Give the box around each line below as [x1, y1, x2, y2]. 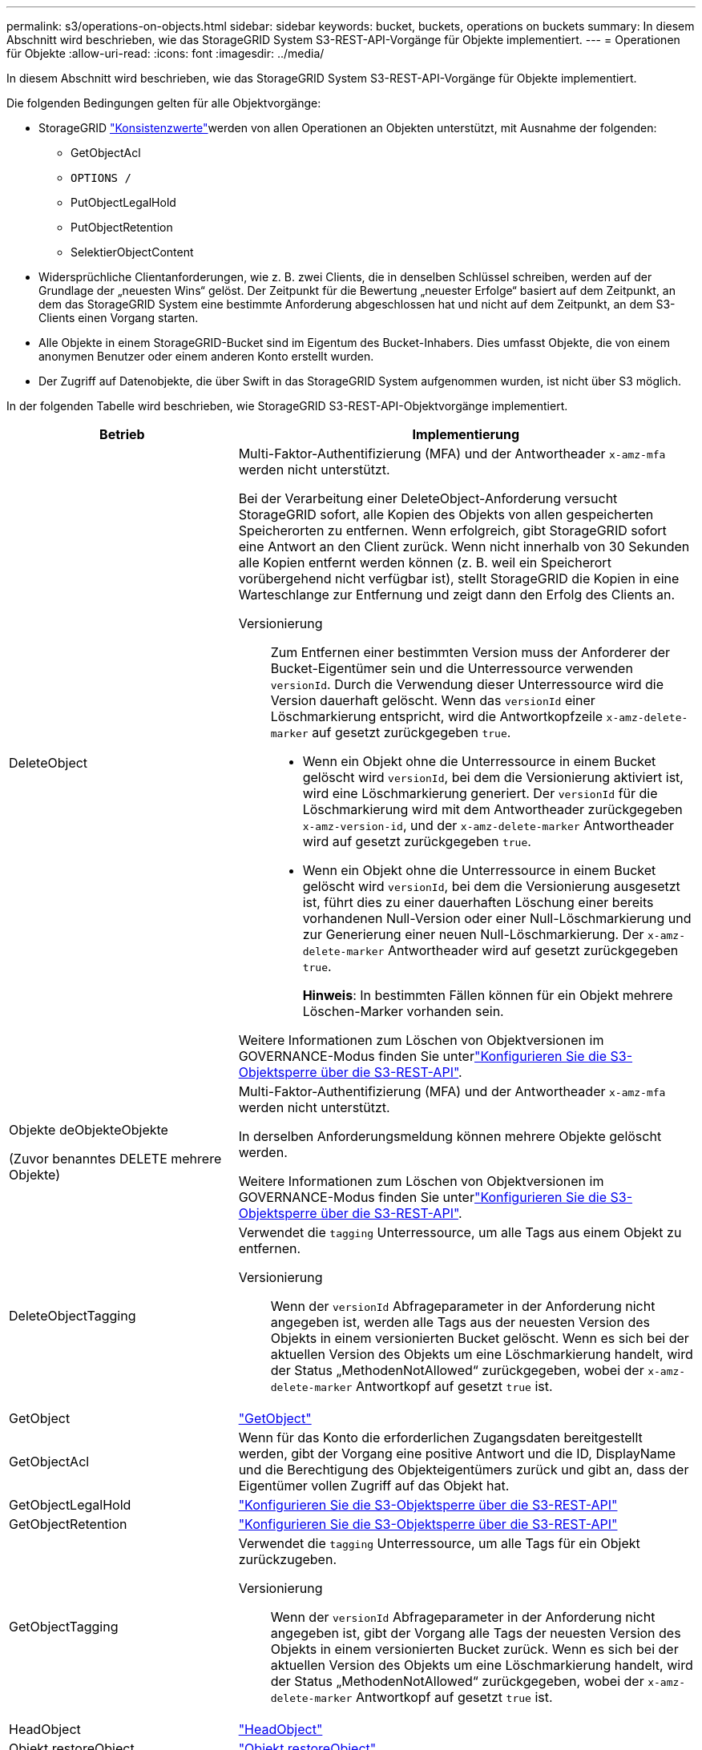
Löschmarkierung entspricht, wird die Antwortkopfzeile [270, 708, 603, 724]
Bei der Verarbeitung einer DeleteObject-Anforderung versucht [238, 490, 618, 506]
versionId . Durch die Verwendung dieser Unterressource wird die [270, 676, 664, 692]
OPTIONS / [71, 171, 131, 184]
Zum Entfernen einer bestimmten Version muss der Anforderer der [270, 644, 671, 660]
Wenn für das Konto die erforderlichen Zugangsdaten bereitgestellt [238, 1429, 643, 1446]
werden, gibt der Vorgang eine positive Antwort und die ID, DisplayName [238, 1446, 676, 1462]
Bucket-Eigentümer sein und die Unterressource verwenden [270, 660, 633, 676]
